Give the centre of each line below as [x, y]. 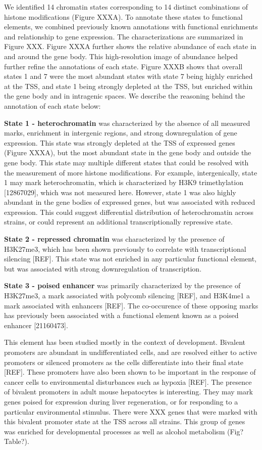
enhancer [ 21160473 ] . [36, 325]
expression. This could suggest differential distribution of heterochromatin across [129, 212]
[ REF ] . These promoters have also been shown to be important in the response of [130, 372]
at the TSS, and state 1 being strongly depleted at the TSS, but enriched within [128, 86]
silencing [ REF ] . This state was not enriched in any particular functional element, [130, 259]
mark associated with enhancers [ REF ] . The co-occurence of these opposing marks [131, 305]
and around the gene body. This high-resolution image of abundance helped [121, 56]
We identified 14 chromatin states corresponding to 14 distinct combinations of [126, 7]
